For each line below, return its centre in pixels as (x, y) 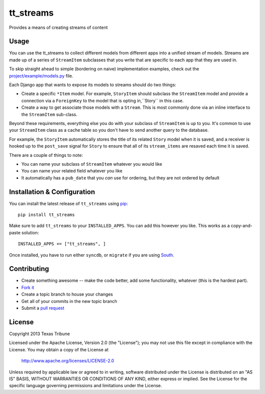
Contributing (29, 269)
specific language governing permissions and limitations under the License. (85, 386)
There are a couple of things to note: (46, 155)
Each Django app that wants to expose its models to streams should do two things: (93, 85)
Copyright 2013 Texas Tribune (40, 334)
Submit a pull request (43, 308)
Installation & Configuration (52, 192)
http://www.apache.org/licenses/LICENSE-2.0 (68, 361)
